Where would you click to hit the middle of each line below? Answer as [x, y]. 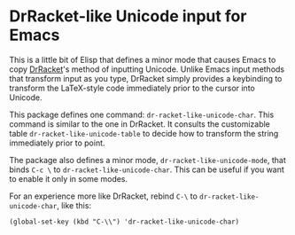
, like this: [74, 205]
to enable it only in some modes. [69, 178]
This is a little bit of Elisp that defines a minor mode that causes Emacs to [143, 59]
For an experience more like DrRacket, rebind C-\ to [103, 196]
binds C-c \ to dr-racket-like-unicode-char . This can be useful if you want [147, 169]
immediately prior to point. [57, 143]
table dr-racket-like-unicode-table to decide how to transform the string [144, 133]
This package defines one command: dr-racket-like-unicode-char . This [142, 114]
